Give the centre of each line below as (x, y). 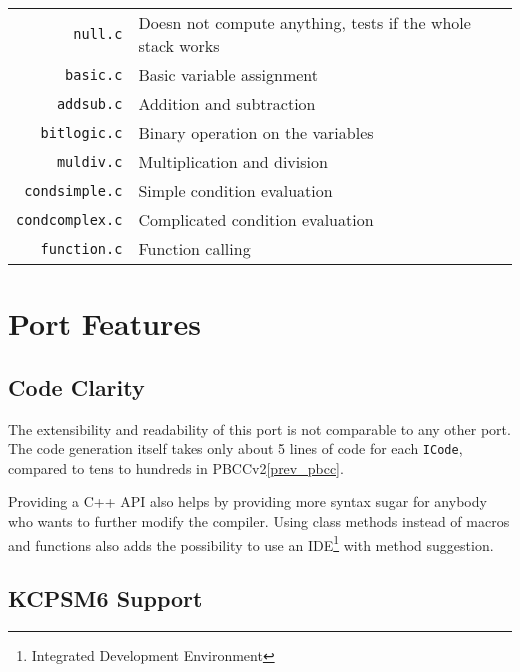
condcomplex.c (69, 219)
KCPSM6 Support (105, 598)
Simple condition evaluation (235, 190)
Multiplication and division (233, 161)
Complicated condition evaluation (256, 219)
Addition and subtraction (227, 103)
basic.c (94, 74)
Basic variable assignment (228, 74)
